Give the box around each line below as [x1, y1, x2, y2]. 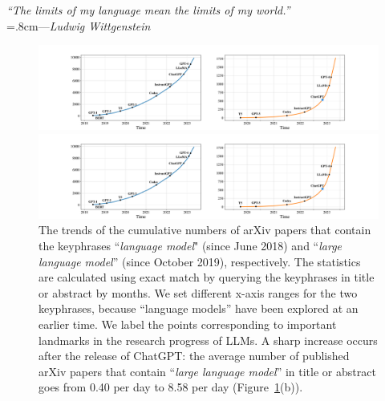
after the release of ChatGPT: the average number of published [38, 347, 350, 364]
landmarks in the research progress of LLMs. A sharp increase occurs [38, 331, 378, 348]
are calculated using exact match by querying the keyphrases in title [38, 269, 375, 286]
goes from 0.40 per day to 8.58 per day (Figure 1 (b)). [38, 379, 303, 395]
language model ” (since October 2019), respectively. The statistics [38, 253, 361, 269]
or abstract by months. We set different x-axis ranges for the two [38, 284, 358, 301]
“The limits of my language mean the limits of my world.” [6, 2, 290, 18]
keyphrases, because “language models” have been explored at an [38, 300, 359, 317]
